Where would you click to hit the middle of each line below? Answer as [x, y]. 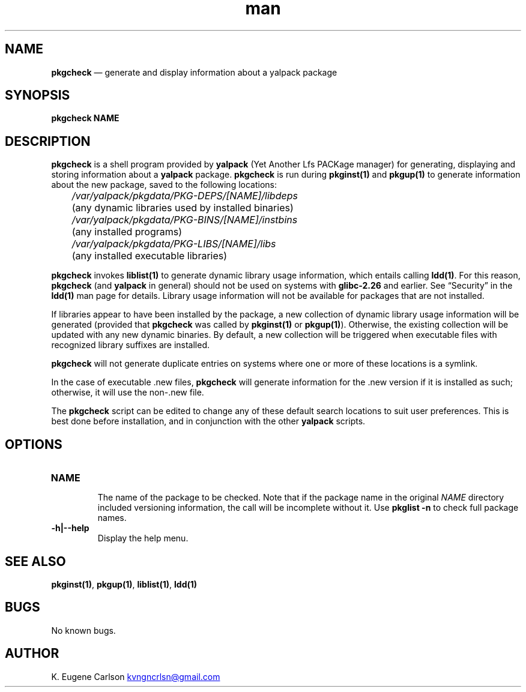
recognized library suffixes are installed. [131, 345]
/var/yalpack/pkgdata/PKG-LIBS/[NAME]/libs [174, 244]
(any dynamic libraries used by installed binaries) [183, 208]
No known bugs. [83, 630]
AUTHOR [32, 654]
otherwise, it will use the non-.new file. [128, 393]
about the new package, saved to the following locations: [164, 185]
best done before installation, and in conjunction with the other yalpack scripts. [208, 421]
